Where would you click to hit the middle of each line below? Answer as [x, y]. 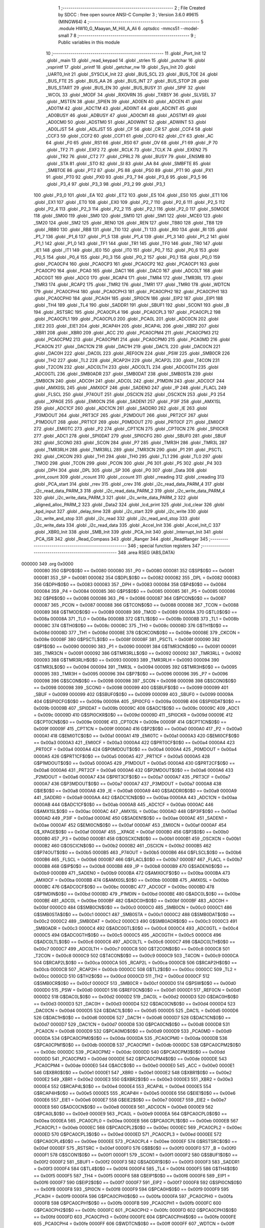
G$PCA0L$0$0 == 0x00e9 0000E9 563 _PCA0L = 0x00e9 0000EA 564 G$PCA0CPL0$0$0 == [130, 1114]
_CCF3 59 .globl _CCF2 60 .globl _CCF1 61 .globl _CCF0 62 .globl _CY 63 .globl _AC [130, 136]
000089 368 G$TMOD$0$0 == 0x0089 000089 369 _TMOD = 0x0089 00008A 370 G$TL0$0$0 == [135, 612]
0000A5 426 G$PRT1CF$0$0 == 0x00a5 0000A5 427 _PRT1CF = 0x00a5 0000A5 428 [122, 756]
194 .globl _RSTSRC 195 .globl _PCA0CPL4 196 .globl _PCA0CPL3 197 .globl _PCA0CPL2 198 [127, 312]
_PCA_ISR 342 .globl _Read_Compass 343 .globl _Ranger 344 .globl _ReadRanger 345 [121, 539]
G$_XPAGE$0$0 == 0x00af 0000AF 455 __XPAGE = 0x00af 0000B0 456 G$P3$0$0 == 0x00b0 [131, 832]
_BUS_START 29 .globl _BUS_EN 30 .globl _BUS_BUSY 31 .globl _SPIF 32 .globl [126, 88]
